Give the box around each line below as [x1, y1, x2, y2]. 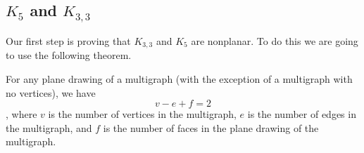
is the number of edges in [247, 107, 356, 121]
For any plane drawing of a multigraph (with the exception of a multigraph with [6, 72, 353, 86]
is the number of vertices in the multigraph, [48, 107, 237, 121]
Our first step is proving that [6, 33, 131, 48]
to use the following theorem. [6, 48, 132, 62]
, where [6, 107, 37, 121]
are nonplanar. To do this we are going [191, 33, 358, 48]
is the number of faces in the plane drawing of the [103, 120, 319, 135]
